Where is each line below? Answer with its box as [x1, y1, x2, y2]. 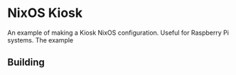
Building [7, 57, 45, 69]
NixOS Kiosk [7, 5, 83, 21]
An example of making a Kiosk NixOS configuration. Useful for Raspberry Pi [7, 28, 230, 37]
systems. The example [7, 35, 74, 44]
